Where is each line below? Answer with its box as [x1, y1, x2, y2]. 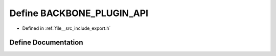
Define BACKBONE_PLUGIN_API [9, 8, 148, 19]
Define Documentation [9, 38, 83, 47]
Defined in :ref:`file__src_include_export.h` [22, 25, 111, 31]
